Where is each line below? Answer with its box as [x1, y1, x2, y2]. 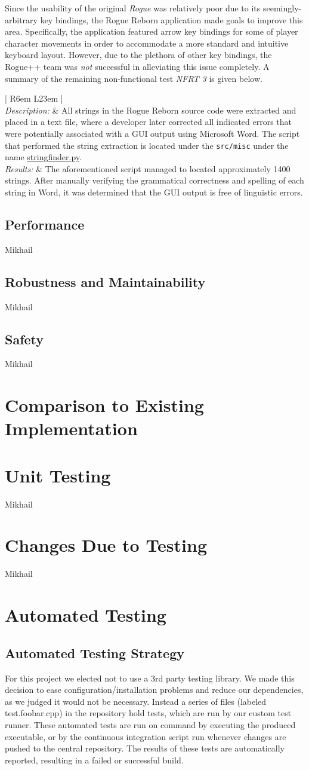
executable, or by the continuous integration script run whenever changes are [5, 730, 286, 742]
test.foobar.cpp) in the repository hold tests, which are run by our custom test [5, 707, 292, 719]
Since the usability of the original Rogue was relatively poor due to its [5, 2, 261, 14]
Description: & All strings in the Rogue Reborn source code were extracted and [5, 103, 296, 116]
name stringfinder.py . [5, 151, 82, 163]
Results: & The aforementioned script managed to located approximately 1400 [5, 162, 291, 175]
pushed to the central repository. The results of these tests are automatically [5, 742, 285, 754]
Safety [5, 329, 44, 348]
